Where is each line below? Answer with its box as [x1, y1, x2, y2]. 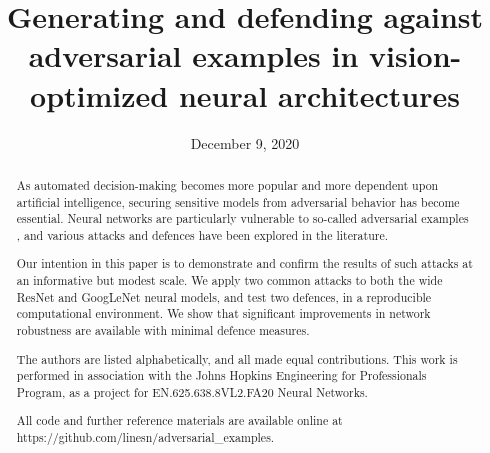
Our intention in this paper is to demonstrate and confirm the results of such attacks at [16, 255, 473, 272]
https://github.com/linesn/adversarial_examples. [16, 429, 275, 446]
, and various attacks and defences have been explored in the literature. [16, 226, 389, 243]
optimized [30, 74, 169, 115]
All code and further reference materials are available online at [16, 412, 343, 429]
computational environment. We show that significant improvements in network [16, 305, 431, 322]
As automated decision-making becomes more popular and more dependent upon [16, 176, 439, 193]
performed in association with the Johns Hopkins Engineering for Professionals [16, 367, 427, 384]
